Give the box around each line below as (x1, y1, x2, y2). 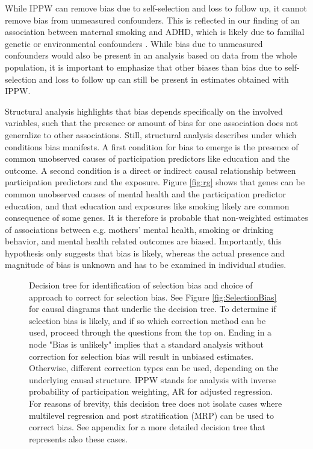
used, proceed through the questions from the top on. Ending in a (29, 326, 272, 339)
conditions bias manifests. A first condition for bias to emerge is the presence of (5, 140, 299, 153)
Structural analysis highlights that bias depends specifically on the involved (5, 104, 283, 117)
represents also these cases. (29, 432, 128, 445)
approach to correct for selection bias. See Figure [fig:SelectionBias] (29, 290, 277, 303)
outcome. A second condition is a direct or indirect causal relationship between (5, 164, 296, 176)
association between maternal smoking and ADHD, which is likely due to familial (5, 25, 305, 38)
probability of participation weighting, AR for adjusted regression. (29, 385, 273, 398)
